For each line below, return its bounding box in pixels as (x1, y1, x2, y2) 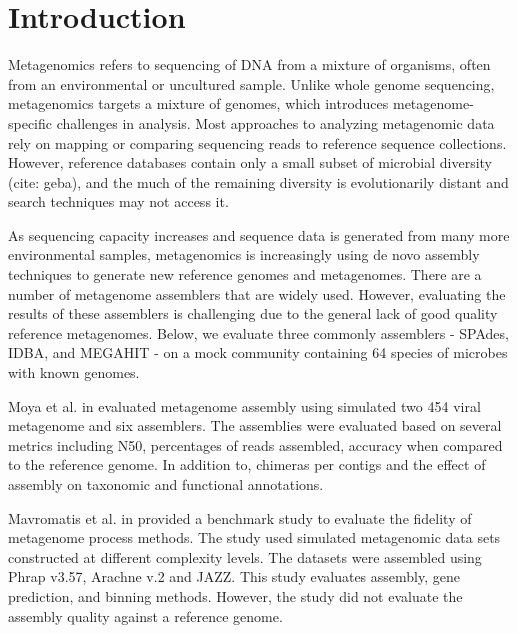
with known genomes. (8, 362, 140, 383)
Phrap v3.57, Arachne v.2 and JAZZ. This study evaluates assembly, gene (8, 566, 460, 587)
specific (8, 112, 53, 133)
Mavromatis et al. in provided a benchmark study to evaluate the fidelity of (8, 507, 472, 528)
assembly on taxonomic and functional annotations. (8, 474, 324, 494)
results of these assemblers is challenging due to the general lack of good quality (8, 303, 498, 324)
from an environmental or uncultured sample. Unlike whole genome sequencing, (8, 73, 495, 94)
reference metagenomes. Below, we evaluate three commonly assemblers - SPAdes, (8, 322, 509, 343)
